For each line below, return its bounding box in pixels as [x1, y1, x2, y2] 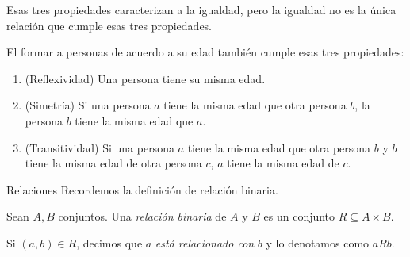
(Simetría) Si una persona [25, 97, 151, 113]
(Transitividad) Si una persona [25, 139, 174, 155]
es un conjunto [263, 208, 335, 224]
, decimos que [76, 234, 143, 251]
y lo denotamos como [266, 234, 370, 251]
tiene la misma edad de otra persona [25, 155, 202, 171]
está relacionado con [155, 234, 255, 251]
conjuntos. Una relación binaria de [58, 208, 227, 224]
